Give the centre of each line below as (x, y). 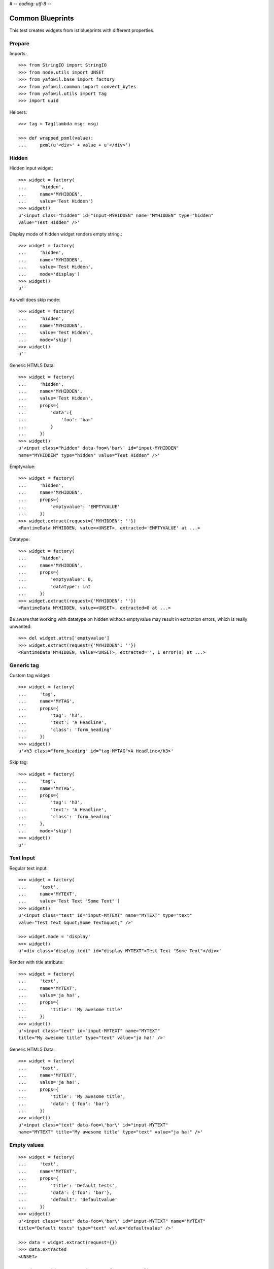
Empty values (27, 1145)
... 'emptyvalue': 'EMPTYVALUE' (69, 507)
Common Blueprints (42, 18)
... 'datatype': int (55, 587)
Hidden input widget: (31, 168)
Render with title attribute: (37, 962)
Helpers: (18, 112)
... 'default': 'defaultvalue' (68, 1200)
